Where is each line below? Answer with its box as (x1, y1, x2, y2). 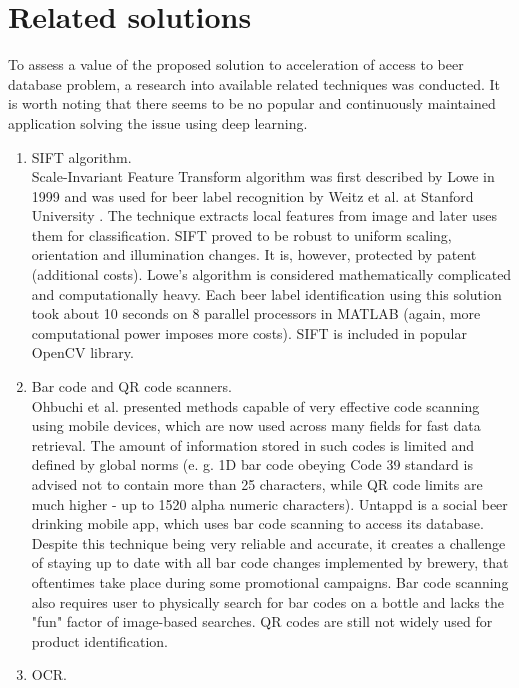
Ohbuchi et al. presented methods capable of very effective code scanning (31, 395, 480, 416)
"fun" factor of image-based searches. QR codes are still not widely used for (31, 611, 493, 632)
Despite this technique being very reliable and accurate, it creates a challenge (31, 532, 506, 553)
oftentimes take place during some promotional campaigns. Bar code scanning (31, 571, 509, 592)
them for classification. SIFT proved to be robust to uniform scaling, (31, 224, 452, 245)
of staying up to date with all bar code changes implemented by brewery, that (31, 552, 509, 573)
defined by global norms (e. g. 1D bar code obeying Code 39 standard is (31, 454, 473, 475)
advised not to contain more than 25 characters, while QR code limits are (31, 474, 483, 494)
